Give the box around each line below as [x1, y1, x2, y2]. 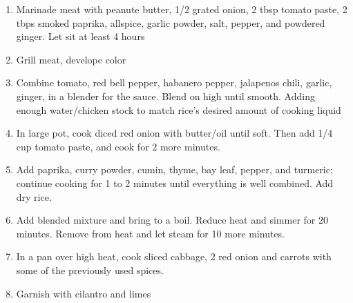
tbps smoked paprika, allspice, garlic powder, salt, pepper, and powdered [16, 15, 325, 30]
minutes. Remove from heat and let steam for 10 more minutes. [16, 226, 285, 240]
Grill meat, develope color [16, 52, 126, 66]
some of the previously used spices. [16, 262, 164, 277]
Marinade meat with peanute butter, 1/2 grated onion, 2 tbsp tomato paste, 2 [16, 2, 347, 16]
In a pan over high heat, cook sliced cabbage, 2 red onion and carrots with [16, 249, 332, 264]
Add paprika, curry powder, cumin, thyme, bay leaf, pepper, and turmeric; [16, 162, 333, 177]
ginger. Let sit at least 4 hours [16, 29, 145, 43]
